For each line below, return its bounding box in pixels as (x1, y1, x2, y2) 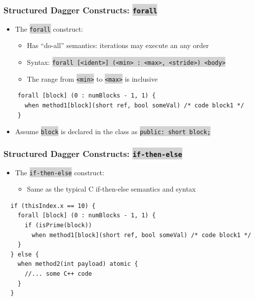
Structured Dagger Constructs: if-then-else (3, 147, 182, 159)
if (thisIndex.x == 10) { (10, 202, 96, 209)
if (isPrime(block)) (24, 222, 92, 229)
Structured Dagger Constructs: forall (3, 3, 158, 16)
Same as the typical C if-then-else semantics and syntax (27, 184, 196, 194)
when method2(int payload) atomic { (17, 260, 138, 268)
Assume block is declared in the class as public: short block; (15, 126, 211, 137)
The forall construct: (15, 23, 83, 34)
